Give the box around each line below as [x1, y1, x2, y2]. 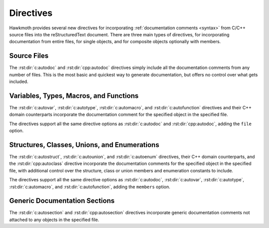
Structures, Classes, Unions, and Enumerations [9, 141, 159, 149]
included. [9, 78, 28, 84]
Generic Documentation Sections [9, 197, 115, 205]
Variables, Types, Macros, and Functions [9, 91, 139, 100]
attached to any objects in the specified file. [9, 217, 100, 223]
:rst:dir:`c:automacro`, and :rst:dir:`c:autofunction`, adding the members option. [9, 184, 170, 190]
